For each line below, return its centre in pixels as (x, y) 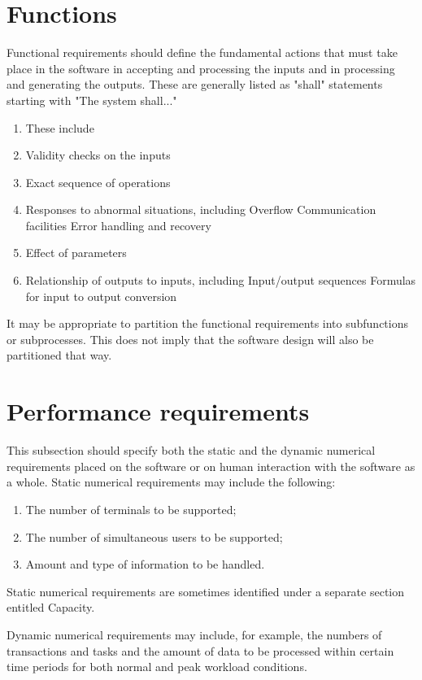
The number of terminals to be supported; (131, 509)
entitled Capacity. (51, 607)
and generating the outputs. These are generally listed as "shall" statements (195, 84)
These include (60, 127)
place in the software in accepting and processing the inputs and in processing (201, 68)
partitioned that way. (59, 355)
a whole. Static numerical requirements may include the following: (171, 482)
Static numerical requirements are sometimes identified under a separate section (206, 591)
